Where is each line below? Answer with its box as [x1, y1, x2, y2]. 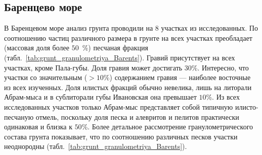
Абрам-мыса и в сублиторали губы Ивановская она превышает [4, 92, 197, 102]
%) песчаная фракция [82, 42, 148, 53]
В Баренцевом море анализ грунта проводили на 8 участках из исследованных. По [4, 23, 258, 33]
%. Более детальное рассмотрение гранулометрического [81, 121, 253, 132]
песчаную [4, 111, 34, 122]
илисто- [235, 101, 258, 112]
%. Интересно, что [191, 62, 249, 72]
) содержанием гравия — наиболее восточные [109, 72, 251, 83]
